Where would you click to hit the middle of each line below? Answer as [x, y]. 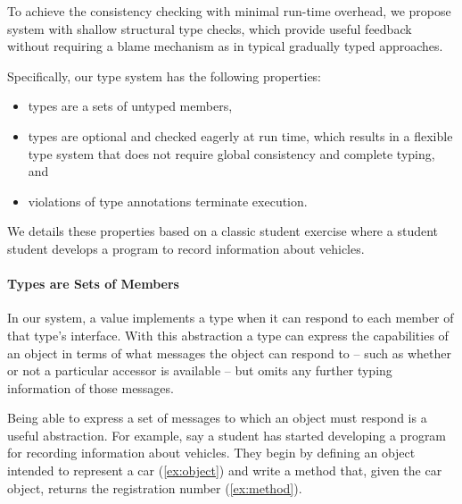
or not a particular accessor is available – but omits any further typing [200, 370]
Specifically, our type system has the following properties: [165, 76]
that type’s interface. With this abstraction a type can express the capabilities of [228, 335]
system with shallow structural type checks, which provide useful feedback [210, 28]
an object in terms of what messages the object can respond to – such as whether [229, 353]
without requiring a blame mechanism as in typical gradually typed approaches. [225, 46]
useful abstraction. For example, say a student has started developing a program [227, 435]
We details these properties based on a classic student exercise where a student [223, 231]
